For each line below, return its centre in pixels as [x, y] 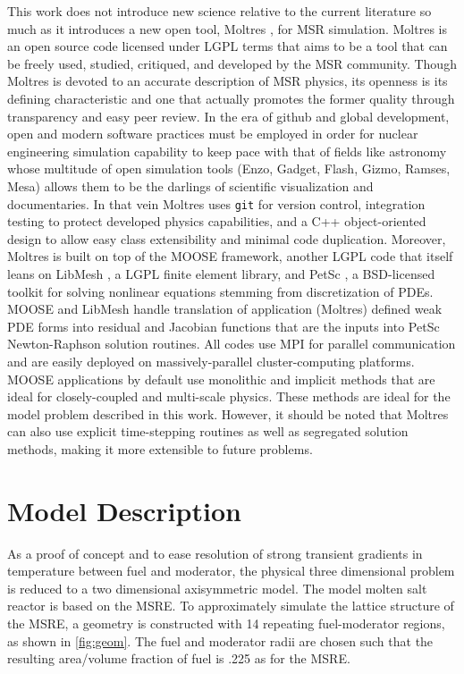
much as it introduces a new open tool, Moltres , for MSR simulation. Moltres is [228, 28]
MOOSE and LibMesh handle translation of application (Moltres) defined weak [225, 309]
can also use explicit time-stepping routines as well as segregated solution [208, 431]
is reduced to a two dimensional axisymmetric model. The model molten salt [217, 588]
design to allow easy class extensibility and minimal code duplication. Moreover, [227, 238]
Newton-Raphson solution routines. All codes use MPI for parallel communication [232, 344]
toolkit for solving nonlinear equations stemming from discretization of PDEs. [220, 291]
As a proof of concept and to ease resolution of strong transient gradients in [215, 553]
